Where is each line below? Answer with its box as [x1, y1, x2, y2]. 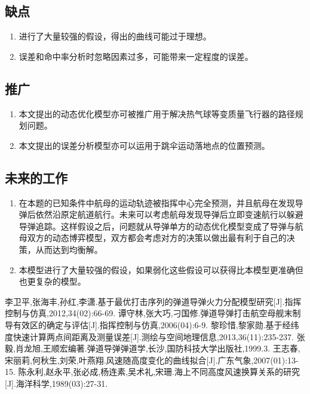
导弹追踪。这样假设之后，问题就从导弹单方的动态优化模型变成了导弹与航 [19, 219, 303, 232]
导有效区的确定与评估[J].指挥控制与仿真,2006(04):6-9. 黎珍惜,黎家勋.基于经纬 [5, 318, 299, 331]
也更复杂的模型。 [19, 275, 86, 288]
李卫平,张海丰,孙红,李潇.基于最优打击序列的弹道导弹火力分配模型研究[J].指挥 [5, 295, 302, 307]
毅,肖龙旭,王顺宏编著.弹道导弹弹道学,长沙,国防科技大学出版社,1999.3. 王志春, [5, 342, 300, 355]
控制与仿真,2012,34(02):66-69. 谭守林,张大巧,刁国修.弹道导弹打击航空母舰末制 [5, 307, 301, 319]
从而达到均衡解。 [35, 243, 103, 255]
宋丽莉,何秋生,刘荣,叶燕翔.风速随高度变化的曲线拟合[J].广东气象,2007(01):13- [5, 353, 299, 366]
